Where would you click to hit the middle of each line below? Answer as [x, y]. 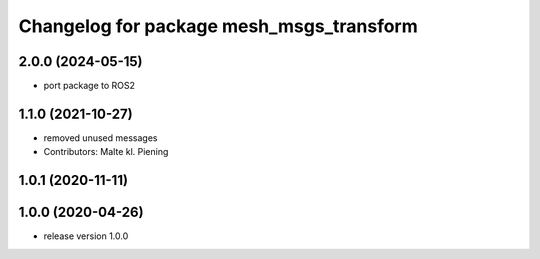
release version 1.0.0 [86, 236]
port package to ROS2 [89, 86]
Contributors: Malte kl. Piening [106, 152]
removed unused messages [100, 137]
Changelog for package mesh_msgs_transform [218, 26]
